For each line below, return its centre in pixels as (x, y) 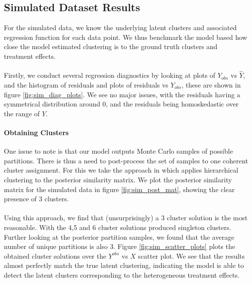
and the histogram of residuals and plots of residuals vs (86, 84)
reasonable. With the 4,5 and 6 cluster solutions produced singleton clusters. (118, 227)
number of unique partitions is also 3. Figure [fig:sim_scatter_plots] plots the (120, 246)
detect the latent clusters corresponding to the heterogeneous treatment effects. (122, 274)
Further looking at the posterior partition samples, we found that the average (119, 237)
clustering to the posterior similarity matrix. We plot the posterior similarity (118, 179)
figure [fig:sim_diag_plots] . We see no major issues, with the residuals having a (122, 94)
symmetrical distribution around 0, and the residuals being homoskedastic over (121, 104)
